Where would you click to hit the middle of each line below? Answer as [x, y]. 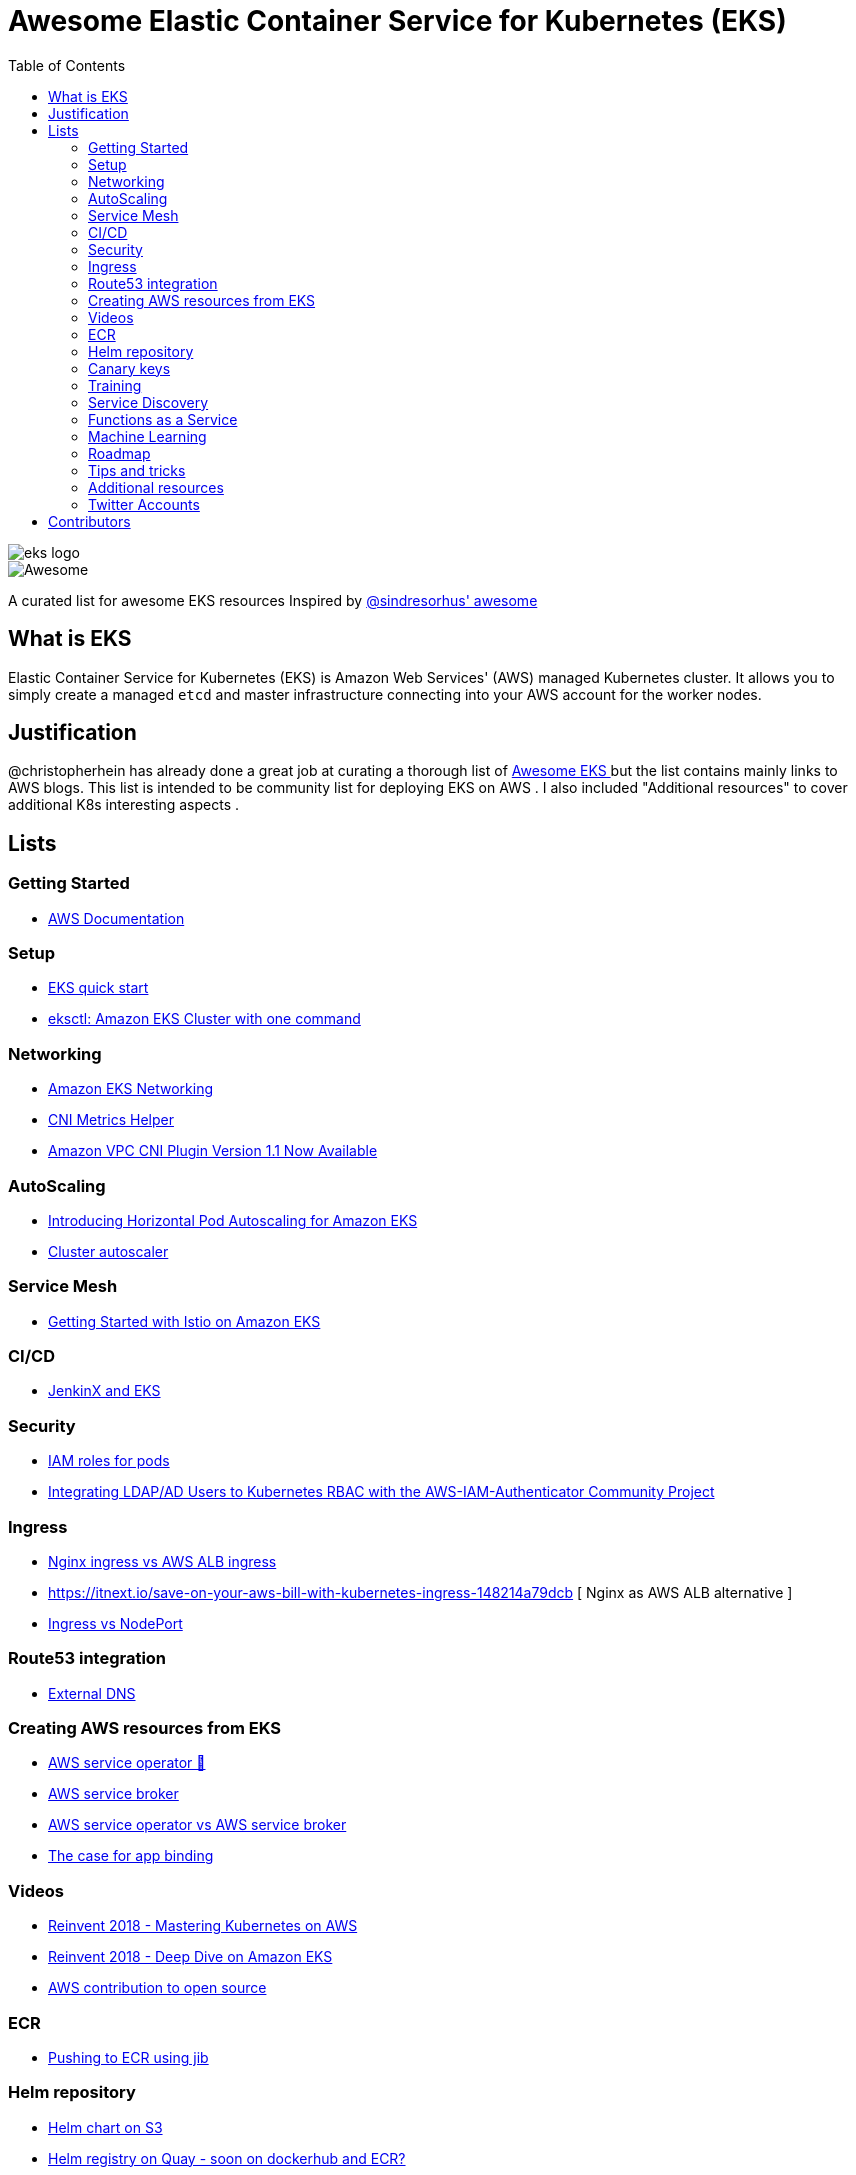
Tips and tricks [137, 470]
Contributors [89, 521]
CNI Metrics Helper [111, 1120]
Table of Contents [67, 65]
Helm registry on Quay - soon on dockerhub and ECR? [227, 2158]
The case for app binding [131, 1856]
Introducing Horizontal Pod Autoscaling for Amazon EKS [233, 1220]
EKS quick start [98, 988]
